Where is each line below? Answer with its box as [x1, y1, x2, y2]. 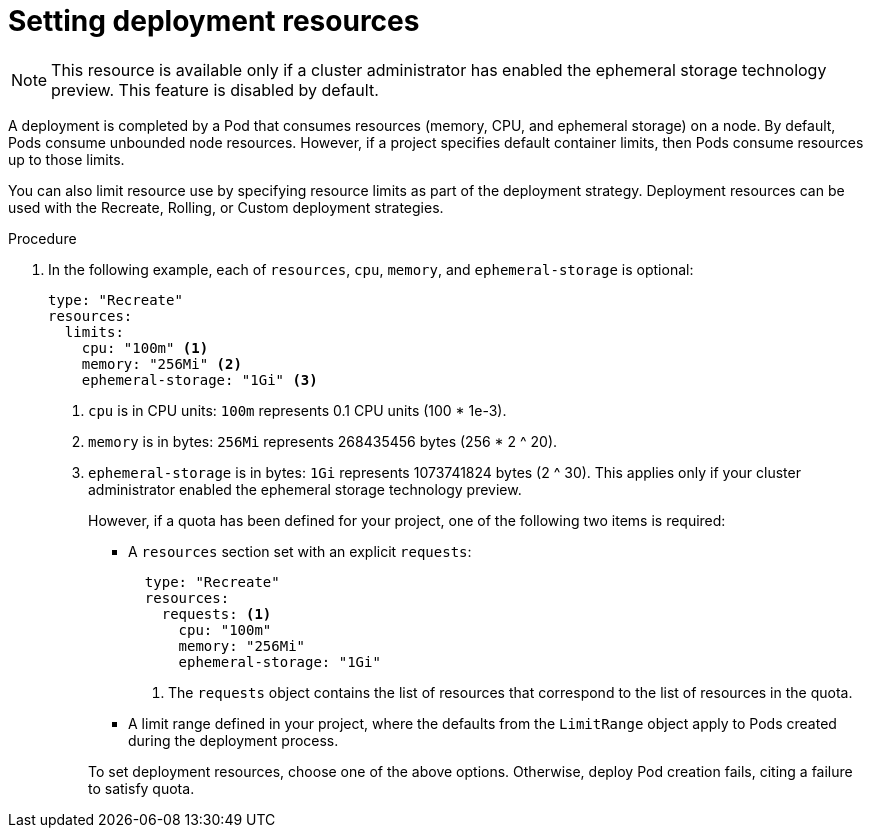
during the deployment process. [128, 731, 339, 749]
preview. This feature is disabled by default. [51, 79, 379, 100]
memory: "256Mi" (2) [81, 355, 242, 372]
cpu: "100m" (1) [81, 339, 209, 356]
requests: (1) [161, 605, 272, 622]
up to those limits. [8, 150, 125, 168]
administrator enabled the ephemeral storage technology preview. [88, 480, 522, 498]
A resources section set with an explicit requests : [128, 542, 472, 560]
